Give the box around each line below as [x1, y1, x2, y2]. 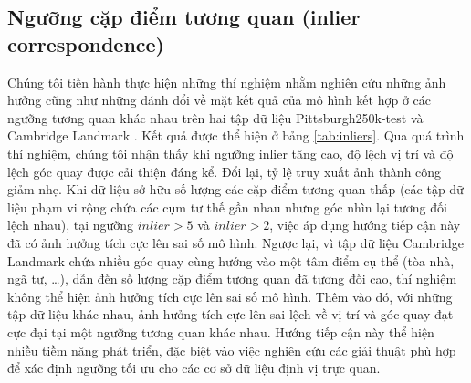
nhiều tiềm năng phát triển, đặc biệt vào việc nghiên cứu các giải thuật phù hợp [7, 340, 456, 359]
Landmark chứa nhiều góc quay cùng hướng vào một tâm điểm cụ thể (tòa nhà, [7, 251, 455, 270]
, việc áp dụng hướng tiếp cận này [269, 215, 461, 234]
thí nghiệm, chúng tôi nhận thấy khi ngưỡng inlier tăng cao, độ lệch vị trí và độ [7, 143, 454, 162]
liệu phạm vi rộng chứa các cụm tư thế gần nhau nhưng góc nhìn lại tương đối [7, 197, 447, 216]
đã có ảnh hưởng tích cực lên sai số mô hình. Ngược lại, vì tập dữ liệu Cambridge [7, 233, 464, 252]
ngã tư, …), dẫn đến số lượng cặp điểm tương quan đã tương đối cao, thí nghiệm [7, 269, 457, 288]
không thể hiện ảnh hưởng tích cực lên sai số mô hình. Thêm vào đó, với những [7, 286, 453, 305]
